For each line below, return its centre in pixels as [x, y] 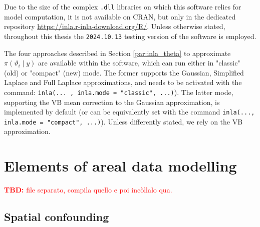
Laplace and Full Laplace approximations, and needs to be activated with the [123, 82]
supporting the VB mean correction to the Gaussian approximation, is [112, 102]
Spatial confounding [57, 217]
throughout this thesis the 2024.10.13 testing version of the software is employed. [130, 36]
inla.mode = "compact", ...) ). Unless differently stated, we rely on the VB [123, 121]
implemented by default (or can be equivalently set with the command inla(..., [129, 112]
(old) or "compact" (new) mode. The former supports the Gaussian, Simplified [124, 72]
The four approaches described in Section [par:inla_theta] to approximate [117, 53]
